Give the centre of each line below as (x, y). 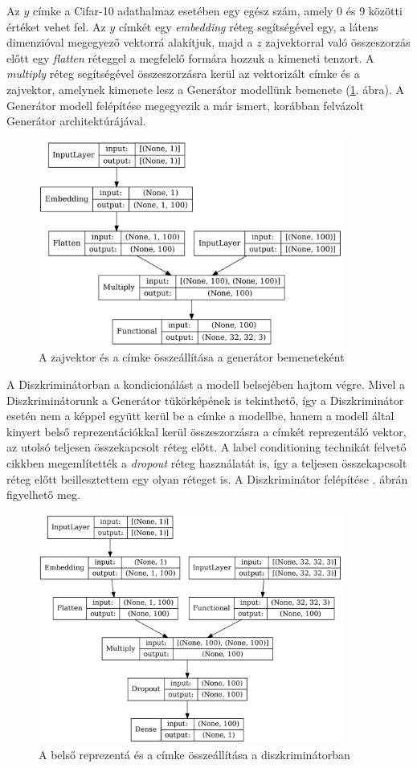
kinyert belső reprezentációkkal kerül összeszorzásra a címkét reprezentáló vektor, (206, 431)
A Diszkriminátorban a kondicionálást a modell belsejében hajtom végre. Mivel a (206, 384)
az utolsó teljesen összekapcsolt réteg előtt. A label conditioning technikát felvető (206, 447)
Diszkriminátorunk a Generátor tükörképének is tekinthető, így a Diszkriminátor (205, 400)
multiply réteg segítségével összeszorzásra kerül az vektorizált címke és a (183, 74)
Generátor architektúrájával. (76, 121)
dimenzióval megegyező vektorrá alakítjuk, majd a (130, 42)
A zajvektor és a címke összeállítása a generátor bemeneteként (192, 357)
